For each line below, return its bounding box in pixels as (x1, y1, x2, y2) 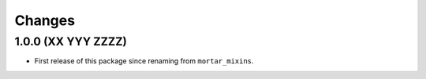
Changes (14, 12, 75, 29)
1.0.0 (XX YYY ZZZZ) (14, 34, 128, 48)
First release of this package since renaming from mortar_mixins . (34, 56, 254, 66)
